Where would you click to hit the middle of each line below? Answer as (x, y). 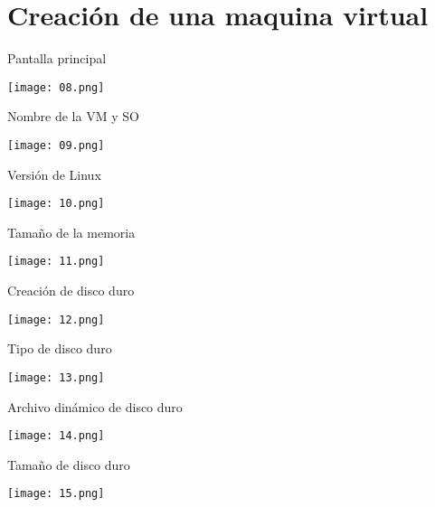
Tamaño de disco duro (69, 464)
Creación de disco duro (71, 291)
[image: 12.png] (56, 319)
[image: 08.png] (56, 87)
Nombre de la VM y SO (73, 116)
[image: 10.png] (56, 204)
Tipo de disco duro (60, 348)
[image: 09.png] (56, 145)
